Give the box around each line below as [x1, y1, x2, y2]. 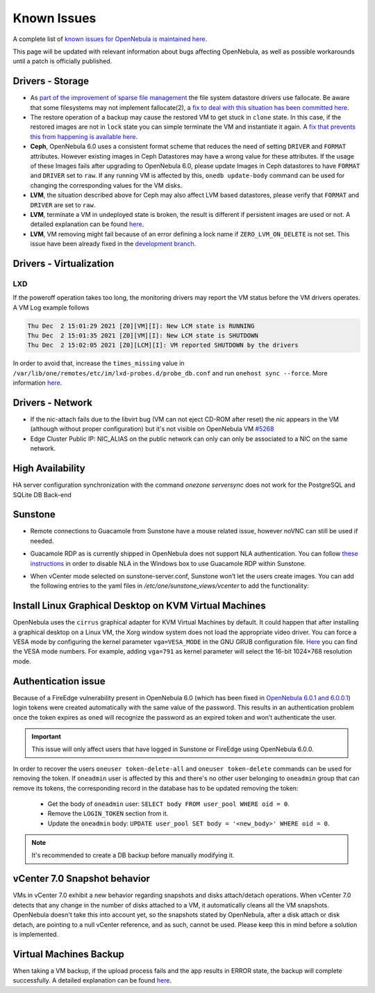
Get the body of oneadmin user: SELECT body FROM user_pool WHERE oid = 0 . [47, 800, 290, 808]
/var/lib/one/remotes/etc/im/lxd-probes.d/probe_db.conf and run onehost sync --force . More [12, 369, 328, 377]
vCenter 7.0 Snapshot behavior [12, 873, 151, 885]
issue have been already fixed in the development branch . [30, 240, 197, 248]
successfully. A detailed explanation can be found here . [12, 976, 172, 985]
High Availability [12, 462, 86, 474]
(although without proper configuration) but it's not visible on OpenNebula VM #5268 [30, 425, 274, 433]
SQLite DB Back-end [12, 490, 72, 499]
